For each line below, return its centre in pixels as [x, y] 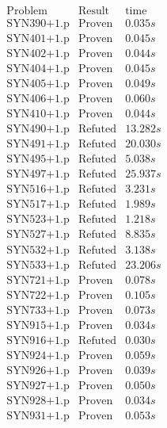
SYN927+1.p [38, 386]
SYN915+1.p [38, 325]
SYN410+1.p [38, 115]
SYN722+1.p [38, 295]
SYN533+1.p [38, 265]
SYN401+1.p [38, 39]
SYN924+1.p [38, 355]
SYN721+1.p [38, 280]
